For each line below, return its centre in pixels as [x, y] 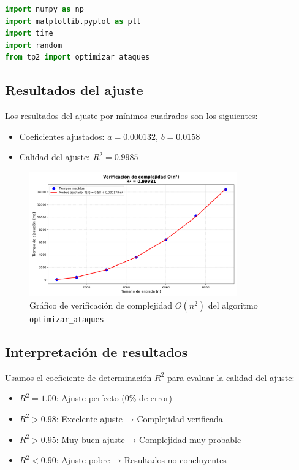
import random [34, 45]
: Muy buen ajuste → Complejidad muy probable [149, 439]
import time [29, 33]
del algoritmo [233, 305]
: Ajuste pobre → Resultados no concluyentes [141, 460]
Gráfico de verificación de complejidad [101, 305]
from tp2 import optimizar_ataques [78, 57]
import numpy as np [44, 9]
